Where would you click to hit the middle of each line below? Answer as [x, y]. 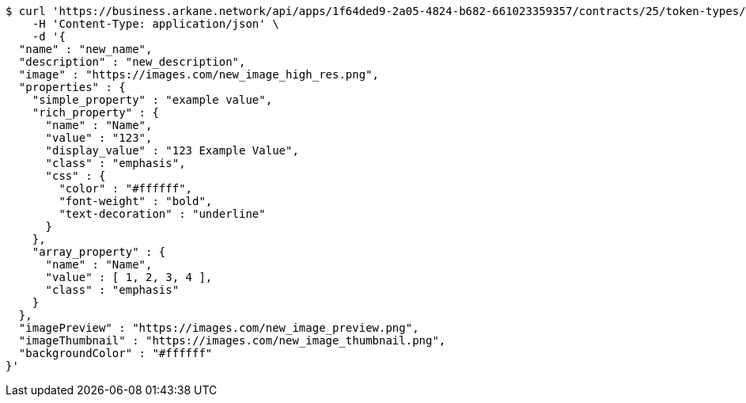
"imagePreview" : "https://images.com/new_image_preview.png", [219, 328]
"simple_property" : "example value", [152, 100]
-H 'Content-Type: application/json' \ [155, 24]
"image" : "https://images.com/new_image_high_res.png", [199, 74]
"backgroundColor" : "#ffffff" [115, 353]
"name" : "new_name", [85, 49]
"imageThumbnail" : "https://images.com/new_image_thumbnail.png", [232, 340]
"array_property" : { [99, 252]
